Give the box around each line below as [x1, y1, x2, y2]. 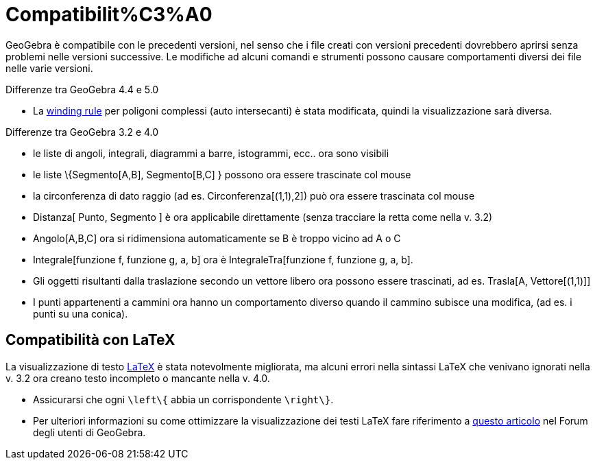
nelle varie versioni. [5, 62, 93, 74]
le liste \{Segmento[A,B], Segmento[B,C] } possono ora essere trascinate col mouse [33, 168, 411, 180]
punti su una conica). [33, 307, 128, 320]
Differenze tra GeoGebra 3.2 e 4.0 [5, 126, 159, 138]
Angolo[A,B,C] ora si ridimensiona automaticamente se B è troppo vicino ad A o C [33, 232, 401, 244]
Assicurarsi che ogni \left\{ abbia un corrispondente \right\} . [33, 393, 334, 405]
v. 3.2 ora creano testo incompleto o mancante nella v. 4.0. [5, 372, 270, 384]
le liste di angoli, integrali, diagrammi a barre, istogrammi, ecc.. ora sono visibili [33, 147, 389, 159]
